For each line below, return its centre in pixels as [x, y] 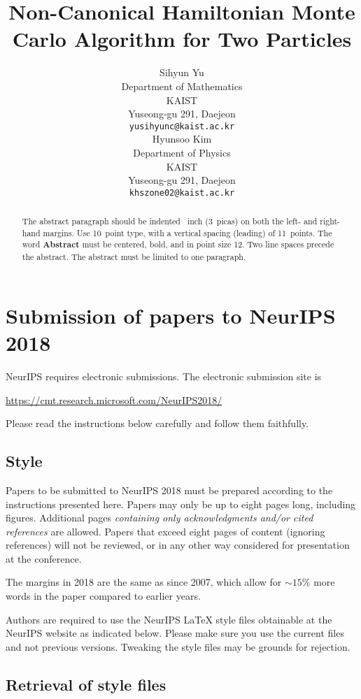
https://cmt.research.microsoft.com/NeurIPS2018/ [114, 399]
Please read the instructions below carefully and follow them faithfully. [157, 423]
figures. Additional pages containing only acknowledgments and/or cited [160, 518]
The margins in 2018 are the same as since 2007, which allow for [144, 582]
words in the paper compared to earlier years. [103, 596]
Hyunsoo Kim [182, 139]
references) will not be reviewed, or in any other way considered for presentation [178, 545]
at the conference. [44, 558]
